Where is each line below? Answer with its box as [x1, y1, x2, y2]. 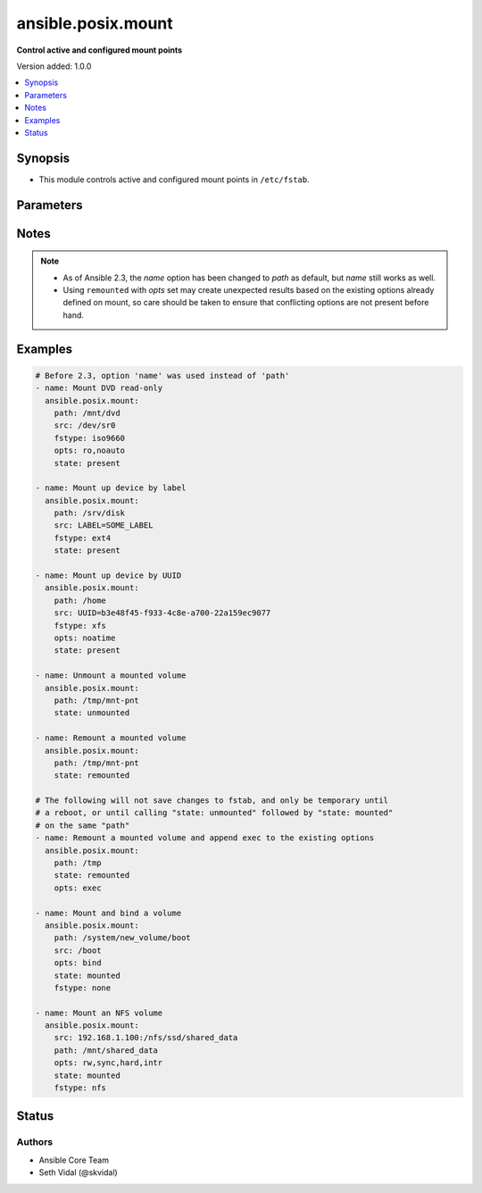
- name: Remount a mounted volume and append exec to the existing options [35, 833, 375, 843]
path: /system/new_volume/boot [54, 933, 191, 943]
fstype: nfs [54, 1083, 107, 1093]
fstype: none [54, 982, 112, 993]
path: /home [54, 595, 107, 605]
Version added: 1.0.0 [16, 61, 92, 71]
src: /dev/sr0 [54, 421, 116, 430]
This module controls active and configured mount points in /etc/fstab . [38, 174, 310, 185]
